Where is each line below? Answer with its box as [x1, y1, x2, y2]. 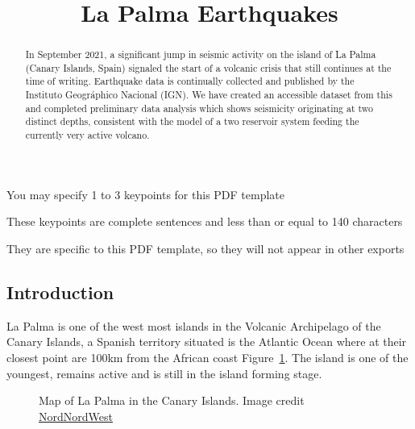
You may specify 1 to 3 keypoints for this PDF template [6, 185, 285, 202]
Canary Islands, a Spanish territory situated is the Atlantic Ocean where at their [6, 333, 407, 350]
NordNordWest [39, 407, 113, 424]
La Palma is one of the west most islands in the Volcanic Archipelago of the [6, 317, 381, 334]
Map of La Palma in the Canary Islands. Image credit [39, 392, 305, 409]
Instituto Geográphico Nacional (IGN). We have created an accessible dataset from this [25, 88, 392, 102]
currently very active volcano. [25, 128, 150, 142]
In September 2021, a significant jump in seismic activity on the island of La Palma [25, 48, 376, 61]
